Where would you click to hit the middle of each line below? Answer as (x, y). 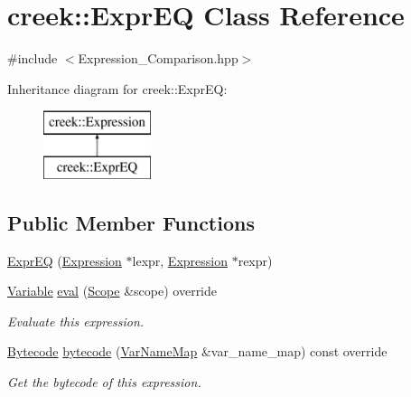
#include (33, 58)
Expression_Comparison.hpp (158, 58)
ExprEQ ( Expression (65, 260)
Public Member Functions (131, 222)
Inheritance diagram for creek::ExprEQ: (117, 88)
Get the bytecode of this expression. (104, 382)
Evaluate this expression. (76, 321)
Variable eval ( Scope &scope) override (112, 291)
